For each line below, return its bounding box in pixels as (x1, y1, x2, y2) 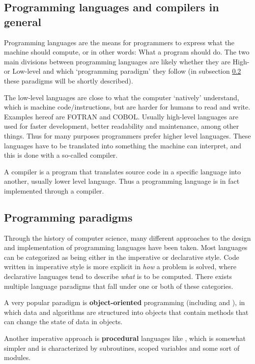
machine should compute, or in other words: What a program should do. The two (4, 47, 250, 57)
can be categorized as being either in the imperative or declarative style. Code (4, 252, 239, 262)
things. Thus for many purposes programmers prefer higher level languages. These (4, 130, 251, 140)
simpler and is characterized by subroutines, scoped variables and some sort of (4, 342, 240, 353)
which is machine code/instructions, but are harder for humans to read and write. (4, 102, 251, 112)
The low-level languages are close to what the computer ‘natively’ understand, (4, 92, 239, 102)
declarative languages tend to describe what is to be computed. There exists (4, 271, 232, 281)
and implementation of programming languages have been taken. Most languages (4, 242, 248, 252)
